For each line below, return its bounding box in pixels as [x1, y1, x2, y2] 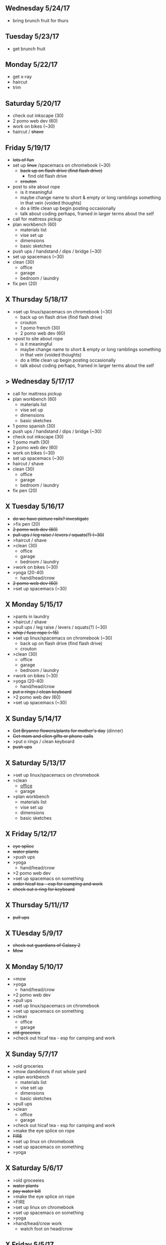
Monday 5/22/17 [5, 60, 58, 69]
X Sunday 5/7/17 [5, 1050, 58, 1058]
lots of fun [12, 157, 34, 163]
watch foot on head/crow [20, 1225, 73, 1232]
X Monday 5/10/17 [5, 962, 63, 971]
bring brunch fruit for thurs [12, 17, 69, 23]
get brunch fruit [12, 46, 46, 52]
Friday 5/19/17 [5, 143, 51, 152]
